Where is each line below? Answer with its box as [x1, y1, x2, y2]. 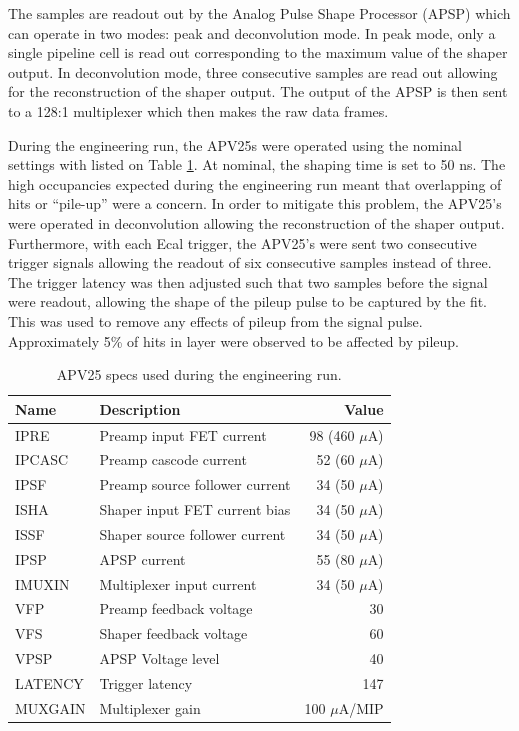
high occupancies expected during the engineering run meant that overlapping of [8, 173, 502, 194]
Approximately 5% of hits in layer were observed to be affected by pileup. [8, 330, 460, 351]
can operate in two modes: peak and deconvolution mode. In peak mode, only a [8, 22, 496, 43]
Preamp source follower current [99, 474, 291, 495]
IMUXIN [15, 573, 70, 594]
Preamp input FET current [99, 424, 267, 445]
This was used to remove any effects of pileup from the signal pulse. [8, 310, 423, 331]
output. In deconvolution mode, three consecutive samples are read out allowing [8, 61, 498, 82]
